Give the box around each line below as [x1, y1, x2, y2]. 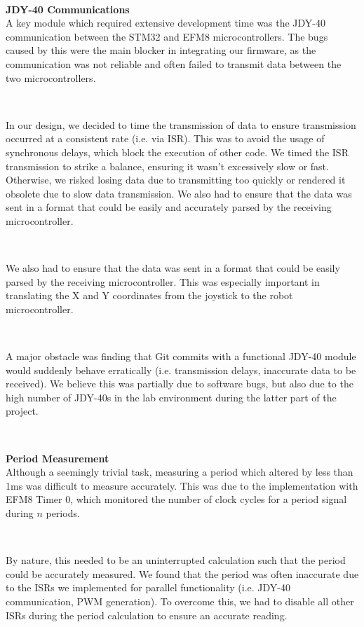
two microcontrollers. [6, 70, 96, 85]
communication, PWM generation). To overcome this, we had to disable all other [6, 593, 354, 608]
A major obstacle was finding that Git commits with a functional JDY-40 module [6, 349, 356, 364]
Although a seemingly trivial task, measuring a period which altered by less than [6, 464, 353, 479]
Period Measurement [6, 450, 109, 465]
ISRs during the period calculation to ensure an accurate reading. [6, 607, 288, 622]
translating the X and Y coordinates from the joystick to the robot [6, 288, 293, 303]
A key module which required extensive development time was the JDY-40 [6, 15, 325, 30]
